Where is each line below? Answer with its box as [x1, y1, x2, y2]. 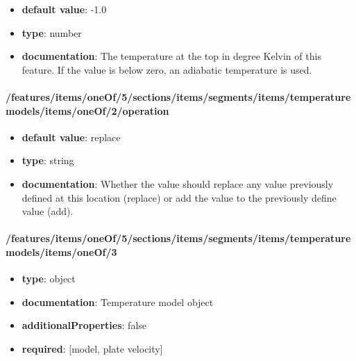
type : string [22, 153, 74, 168]
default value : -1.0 [22, 2, 107, 16]
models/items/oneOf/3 [6, 244, 117, 259]
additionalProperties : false [22, 318, 147, 332]
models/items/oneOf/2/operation [6, 103, 169, 118]
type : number [22, 25, 82, 40]
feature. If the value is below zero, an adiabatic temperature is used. [22, 62, 312, 77]
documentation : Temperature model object [22, 294, 214, 309]
